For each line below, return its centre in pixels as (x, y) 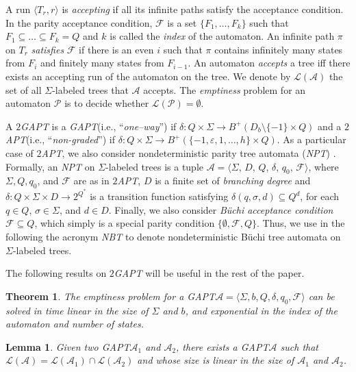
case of (20, 152)
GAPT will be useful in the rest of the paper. (209, 273)
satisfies (48, 49)
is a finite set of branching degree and (233, 181)
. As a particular (311, 139)
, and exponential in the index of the (261, 310)
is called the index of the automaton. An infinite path (222, 36)
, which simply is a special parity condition (125, 223)
